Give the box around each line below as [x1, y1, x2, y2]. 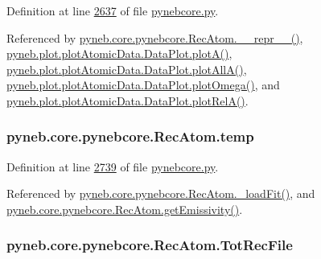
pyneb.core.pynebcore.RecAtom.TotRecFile [6, 235, 293, 255]
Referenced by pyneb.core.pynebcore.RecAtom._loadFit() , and [6, 185, 315, 202]
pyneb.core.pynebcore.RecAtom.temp [6, 126, 254, 146]
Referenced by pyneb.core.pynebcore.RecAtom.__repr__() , [6, 29, 303, 46]
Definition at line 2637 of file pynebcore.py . [6, 2, 219, 18]
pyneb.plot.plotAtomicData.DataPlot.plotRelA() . [6, 92, 249, 109]
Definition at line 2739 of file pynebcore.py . [6, 158, 219, 175]
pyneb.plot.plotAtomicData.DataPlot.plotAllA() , [6, 60, 247, 77]
